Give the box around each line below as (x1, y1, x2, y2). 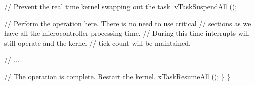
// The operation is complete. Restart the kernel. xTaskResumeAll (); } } (4, 71, 231, 81)
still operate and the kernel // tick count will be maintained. (4, 37, 191, 48)
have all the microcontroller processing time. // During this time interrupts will (4, 28, 249, 38)
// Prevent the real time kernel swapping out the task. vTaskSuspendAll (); (4, 1, 237, 11)
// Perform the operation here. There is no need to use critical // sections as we (4, 18, 251, 28)
